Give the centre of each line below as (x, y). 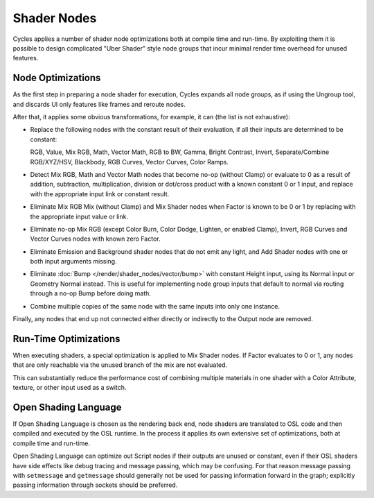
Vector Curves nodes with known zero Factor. (95, 239)
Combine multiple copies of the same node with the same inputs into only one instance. (155, 306)
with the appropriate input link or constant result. (100, 194)
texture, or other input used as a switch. (70, 388)
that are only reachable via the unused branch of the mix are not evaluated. (120, 365)
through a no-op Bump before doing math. (91, 293)
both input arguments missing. (73, 261)
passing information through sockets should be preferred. (95, 485)
